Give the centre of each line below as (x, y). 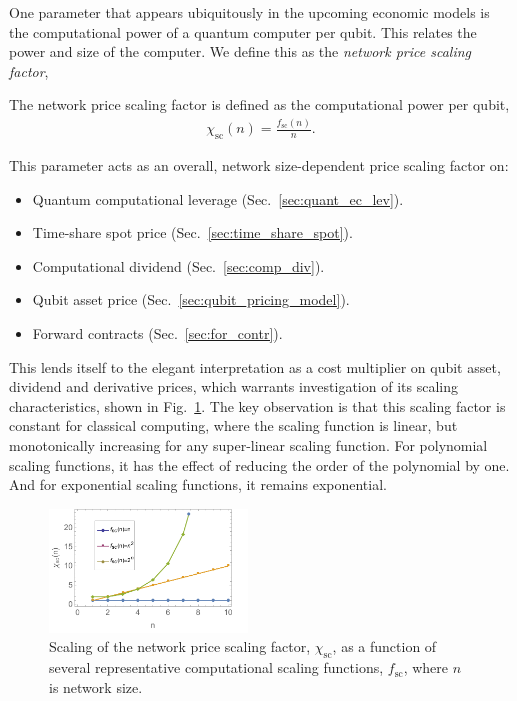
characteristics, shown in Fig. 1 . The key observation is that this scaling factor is (257, 405)
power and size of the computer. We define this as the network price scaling (240, 51)
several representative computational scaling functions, (216, 667)
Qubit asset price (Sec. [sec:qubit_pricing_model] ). (191, 299)
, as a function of (384, 646)
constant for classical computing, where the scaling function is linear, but (233, 425)
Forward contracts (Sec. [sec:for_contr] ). (157, 333)
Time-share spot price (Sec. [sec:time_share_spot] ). (192, 232)
